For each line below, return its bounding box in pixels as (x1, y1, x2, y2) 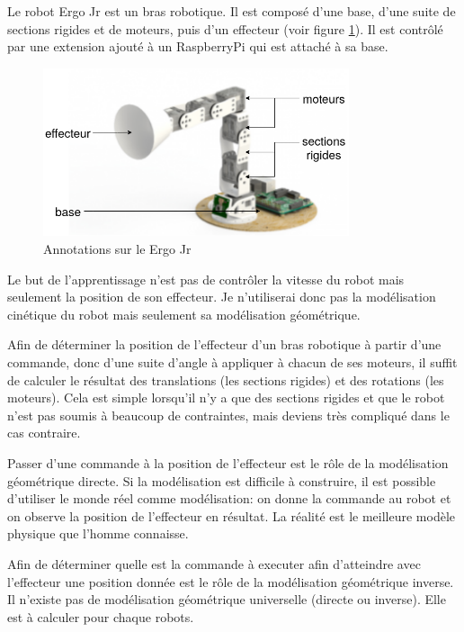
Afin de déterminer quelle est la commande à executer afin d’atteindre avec (7, 554, 421, 573)
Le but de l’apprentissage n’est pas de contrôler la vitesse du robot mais (7, 269, 405, 288)
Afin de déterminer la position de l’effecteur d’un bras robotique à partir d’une (7, 335, 442, 354)
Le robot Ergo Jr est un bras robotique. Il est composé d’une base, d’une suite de (7, 2, 456, 20)
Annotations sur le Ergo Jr (43, 239, 192, 258)
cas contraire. (7, 423, 81, 442)
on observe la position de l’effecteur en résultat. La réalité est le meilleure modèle (7, 506, 456, 525)
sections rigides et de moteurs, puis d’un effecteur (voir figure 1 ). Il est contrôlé (7, 19, 443, 38)
